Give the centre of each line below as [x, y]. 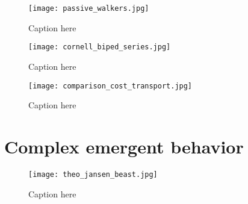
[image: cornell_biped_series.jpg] [100, 47]
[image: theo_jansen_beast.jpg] [93, 174]
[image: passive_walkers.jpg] [89, 8]
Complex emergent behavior [124, 146]
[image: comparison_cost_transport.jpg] [110, 86]
